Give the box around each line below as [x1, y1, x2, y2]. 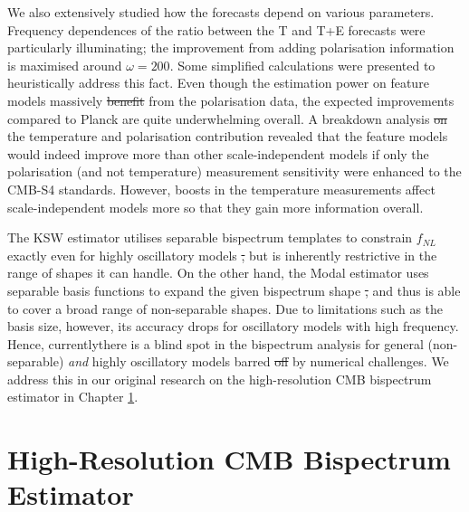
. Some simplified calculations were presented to [169, 55, 435, 74]
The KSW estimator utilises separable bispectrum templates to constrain [7, 228, 413, 247]
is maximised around [7, 55, 122, 74]
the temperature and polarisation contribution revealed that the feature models [7, 127, 448, 146]
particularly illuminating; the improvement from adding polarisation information [7, 38, 455, 57]
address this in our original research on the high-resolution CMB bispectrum [7, 369, 432, 388]
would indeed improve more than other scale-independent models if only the [7, 144, 429, 163]
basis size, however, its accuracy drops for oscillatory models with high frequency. [7, 317, 459, 336]
